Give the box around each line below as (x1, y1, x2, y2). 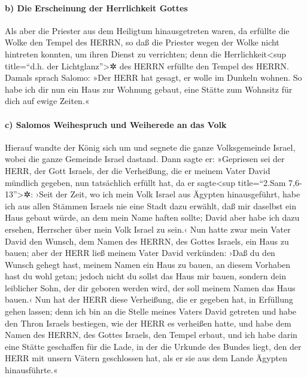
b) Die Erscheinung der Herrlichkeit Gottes (5, 1, 188, 14)
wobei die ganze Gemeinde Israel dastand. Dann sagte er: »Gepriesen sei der (5, 153, 285, 165)
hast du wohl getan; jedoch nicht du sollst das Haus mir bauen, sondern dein (5, 270, 286, 282)
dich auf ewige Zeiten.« (5, 94, 90, 107)
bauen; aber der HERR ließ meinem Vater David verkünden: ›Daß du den (5, 246, 275, 259)
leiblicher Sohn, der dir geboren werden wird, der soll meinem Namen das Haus (5, 281, 296, 294)
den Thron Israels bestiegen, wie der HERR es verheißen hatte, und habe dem (5, 316, 291, 329)
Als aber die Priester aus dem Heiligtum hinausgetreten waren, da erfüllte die (5, 24, 290, 36)
